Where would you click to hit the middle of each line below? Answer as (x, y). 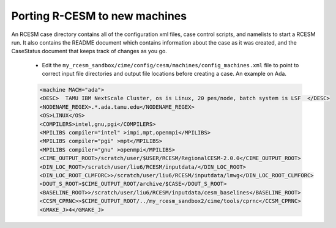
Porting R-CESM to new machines (99, 16)
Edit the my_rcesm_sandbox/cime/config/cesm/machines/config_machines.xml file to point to (170, 65)
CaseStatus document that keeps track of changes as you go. (89, 51)
